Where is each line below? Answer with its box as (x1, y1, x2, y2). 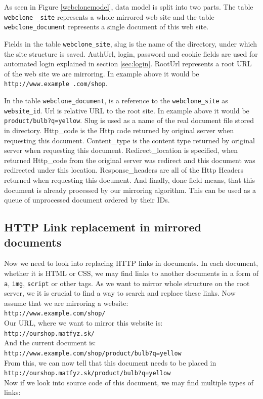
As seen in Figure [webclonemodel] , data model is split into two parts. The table (4, 2, 253, 12)
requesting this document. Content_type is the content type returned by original (4, 135, 255, 145)
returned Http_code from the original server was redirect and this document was (4, 154, 255, 165)
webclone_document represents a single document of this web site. (4, 21, 209, 32)
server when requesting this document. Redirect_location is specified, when (4, 145, 238, 155)
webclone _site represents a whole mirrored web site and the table (4, 11, 214, 22)
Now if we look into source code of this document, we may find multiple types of (4, 377, 253, 387)
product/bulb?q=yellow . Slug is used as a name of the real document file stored (4, 115, 254, 126)
